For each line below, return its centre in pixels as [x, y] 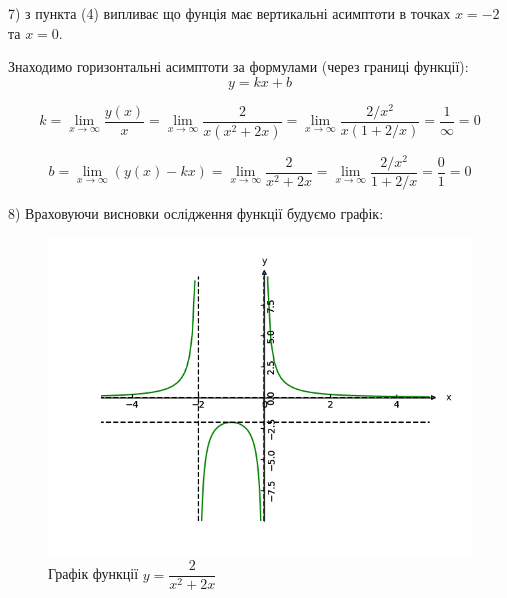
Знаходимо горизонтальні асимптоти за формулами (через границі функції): [238, 66]
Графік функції [93, 573]
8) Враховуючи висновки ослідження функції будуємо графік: [196, 212]
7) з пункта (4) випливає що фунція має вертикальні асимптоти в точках [229, 13]
